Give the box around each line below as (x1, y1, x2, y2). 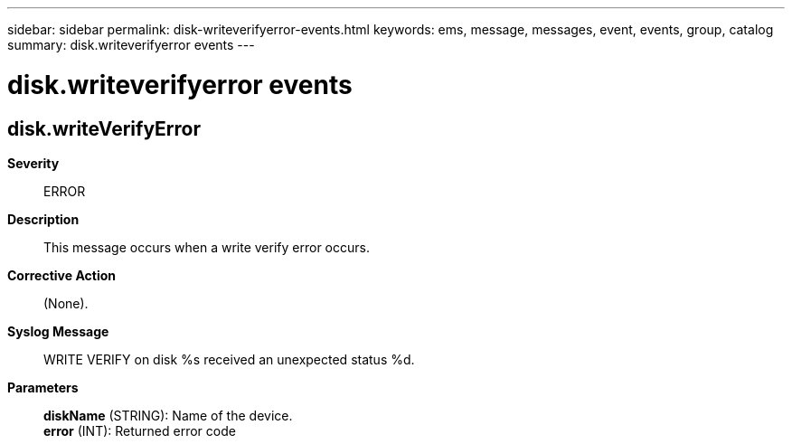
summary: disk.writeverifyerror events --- (7, 37, 255, 52)
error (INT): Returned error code (43, 422, 236, 439)
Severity (7, 155, 60, 171)
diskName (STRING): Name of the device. (43, 407, 293, 423)
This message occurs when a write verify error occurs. (43, 239, 370, 255)
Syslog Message (7, 323, 109, 339)
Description (7, 211, 80, 227)
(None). (43, 295, 89, 311)
